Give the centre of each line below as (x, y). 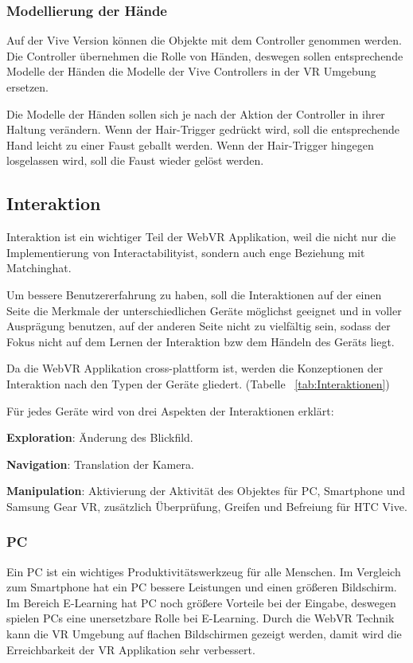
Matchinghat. (39, 268)
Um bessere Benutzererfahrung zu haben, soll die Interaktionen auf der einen (194, 294)
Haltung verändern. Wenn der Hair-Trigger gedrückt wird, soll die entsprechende (203, 129)
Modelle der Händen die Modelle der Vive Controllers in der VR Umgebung (191, 71)
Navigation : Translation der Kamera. (100, 464)
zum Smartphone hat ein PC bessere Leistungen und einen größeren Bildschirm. (202, 587)
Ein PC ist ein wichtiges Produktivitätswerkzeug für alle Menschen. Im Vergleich (204, 571)
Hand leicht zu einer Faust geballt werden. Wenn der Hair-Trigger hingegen (190, 144)
